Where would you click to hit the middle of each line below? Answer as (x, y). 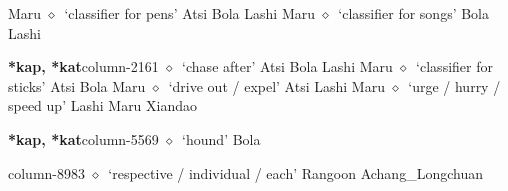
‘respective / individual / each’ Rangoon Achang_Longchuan (295, 172)
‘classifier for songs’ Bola (414, 13)
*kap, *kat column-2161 (83, 66)
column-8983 (46, 172)
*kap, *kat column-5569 (83, 138)
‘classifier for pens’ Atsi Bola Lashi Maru (189, 13)
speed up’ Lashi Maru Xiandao (103, 105)
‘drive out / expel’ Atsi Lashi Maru (276, 85)
